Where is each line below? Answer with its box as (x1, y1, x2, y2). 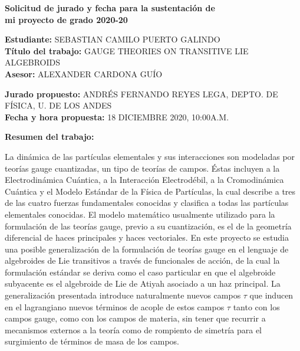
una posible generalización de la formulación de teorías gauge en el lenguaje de (5, 242, 289, 255)
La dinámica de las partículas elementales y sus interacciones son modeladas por (5, 150, 295, 162)
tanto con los (233, 300, 280, 313)
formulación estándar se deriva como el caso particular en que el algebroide (5, 265, 276, 278)
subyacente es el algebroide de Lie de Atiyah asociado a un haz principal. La (5, 277, 281, 290)
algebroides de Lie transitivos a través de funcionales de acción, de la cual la (5, 254, 280, 267)
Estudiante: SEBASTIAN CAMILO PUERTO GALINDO (5, 33, 220, 45)
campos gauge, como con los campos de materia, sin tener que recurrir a (5, 312, 266, 324)
